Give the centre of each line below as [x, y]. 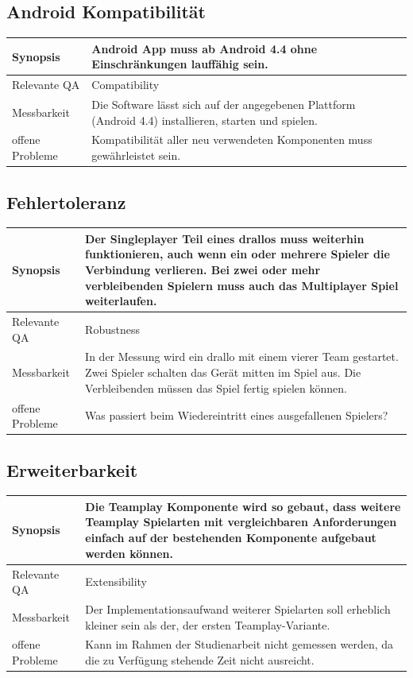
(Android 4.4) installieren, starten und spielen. [205, 120]
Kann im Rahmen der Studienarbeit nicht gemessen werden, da [239, 644]
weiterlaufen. [121, 301]
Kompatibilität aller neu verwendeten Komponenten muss [232, 139]
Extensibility [116, 581]
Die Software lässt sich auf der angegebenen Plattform [224, 104]
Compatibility [125, 85]
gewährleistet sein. [136, 155]
